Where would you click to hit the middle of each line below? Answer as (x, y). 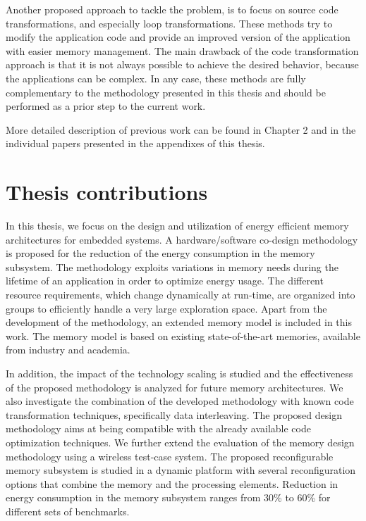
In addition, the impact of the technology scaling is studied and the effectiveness (179, 373)
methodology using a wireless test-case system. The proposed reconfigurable (170, 456)
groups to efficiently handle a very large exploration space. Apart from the (166, 308)
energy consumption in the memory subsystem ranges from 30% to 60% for (168, 497)
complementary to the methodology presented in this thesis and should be (166, 92)
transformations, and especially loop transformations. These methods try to (169, 23)
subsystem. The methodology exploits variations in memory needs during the (172, 266)
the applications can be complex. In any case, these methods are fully (156, 78)
